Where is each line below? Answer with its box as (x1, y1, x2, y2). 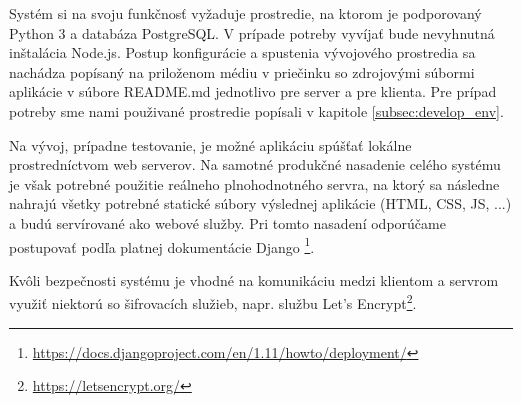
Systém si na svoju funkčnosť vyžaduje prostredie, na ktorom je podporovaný (9, 3, 482, 23)
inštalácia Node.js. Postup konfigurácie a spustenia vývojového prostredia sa (9, 42, 476, 63)
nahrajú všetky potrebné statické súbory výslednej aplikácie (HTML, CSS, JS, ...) (9, 193, 512, 214)
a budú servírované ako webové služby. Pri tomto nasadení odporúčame (9, 212, 446, 233)
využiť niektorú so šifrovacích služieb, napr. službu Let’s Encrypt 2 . (9, 290, 417, 314)
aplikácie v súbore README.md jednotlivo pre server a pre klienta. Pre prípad (9, 81, 497, 102)
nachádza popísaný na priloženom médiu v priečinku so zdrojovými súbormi (9, 61, 475, 82)
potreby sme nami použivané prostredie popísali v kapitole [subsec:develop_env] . (9, 100, 504, 121)
